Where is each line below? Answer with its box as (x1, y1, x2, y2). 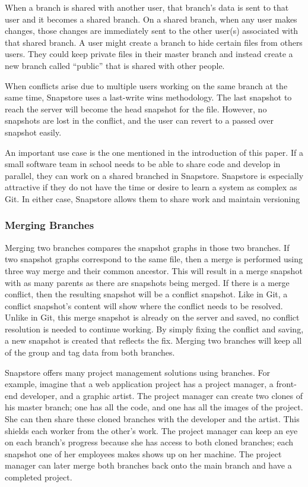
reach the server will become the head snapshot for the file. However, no (5, 102, 267, 115)
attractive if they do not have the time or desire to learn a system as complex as (5, 181, 297, 193)
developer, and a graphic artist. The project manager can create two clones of (20, 389, 303, 401)
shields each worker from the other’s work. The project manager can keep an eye (5, 424, 298, 436)
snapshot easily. (5, 125, 62, 138)
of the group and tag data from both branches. (5, 346, 175, 359)
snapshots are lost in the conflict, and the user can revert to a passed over (5, 114, 274, 127)
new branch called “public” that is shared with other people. (5, 59, 225, 71)
